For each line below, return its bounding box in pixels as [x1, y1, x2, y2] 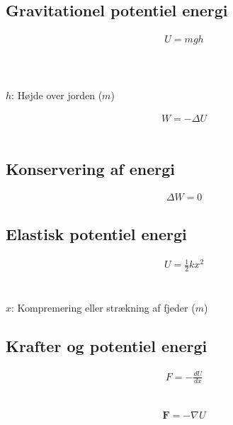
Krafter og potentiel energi [6, 335, 208, 357]
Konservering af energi [6, 157, 176, 179]
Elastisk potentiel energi [6, 222, 187, 244]
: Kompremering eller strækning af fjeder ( [11, 300, 195, 315]
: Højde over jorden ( [11, 88, 103, 103]
